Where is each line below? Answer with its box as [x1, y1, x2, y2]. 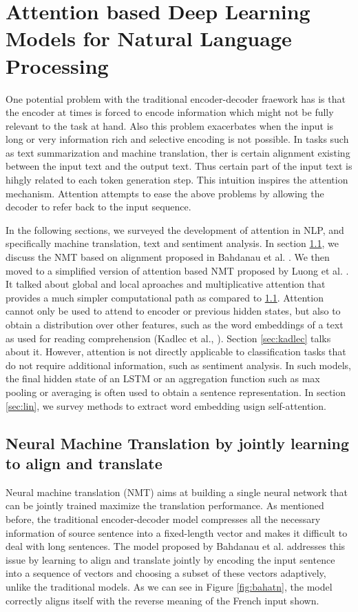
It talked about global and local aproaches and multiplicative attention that [6, 277, 326, 291]
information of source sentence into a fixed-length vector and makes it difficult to [6, 525, 348, 540]
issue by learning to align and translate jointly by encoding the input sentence [6, 552, 335, 566]
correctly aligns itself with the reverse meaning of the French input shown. [6, 593, 319, 607]
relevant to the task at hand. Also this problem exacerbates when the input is [6, 118, 334, 132]
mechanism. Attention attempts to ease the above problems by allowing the [6, 186, 324, 200]
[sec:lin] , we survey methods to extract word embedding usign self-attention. [6, 398, 326, 413]
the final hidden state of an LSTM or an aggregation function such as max [6, 371, 320, 386]
